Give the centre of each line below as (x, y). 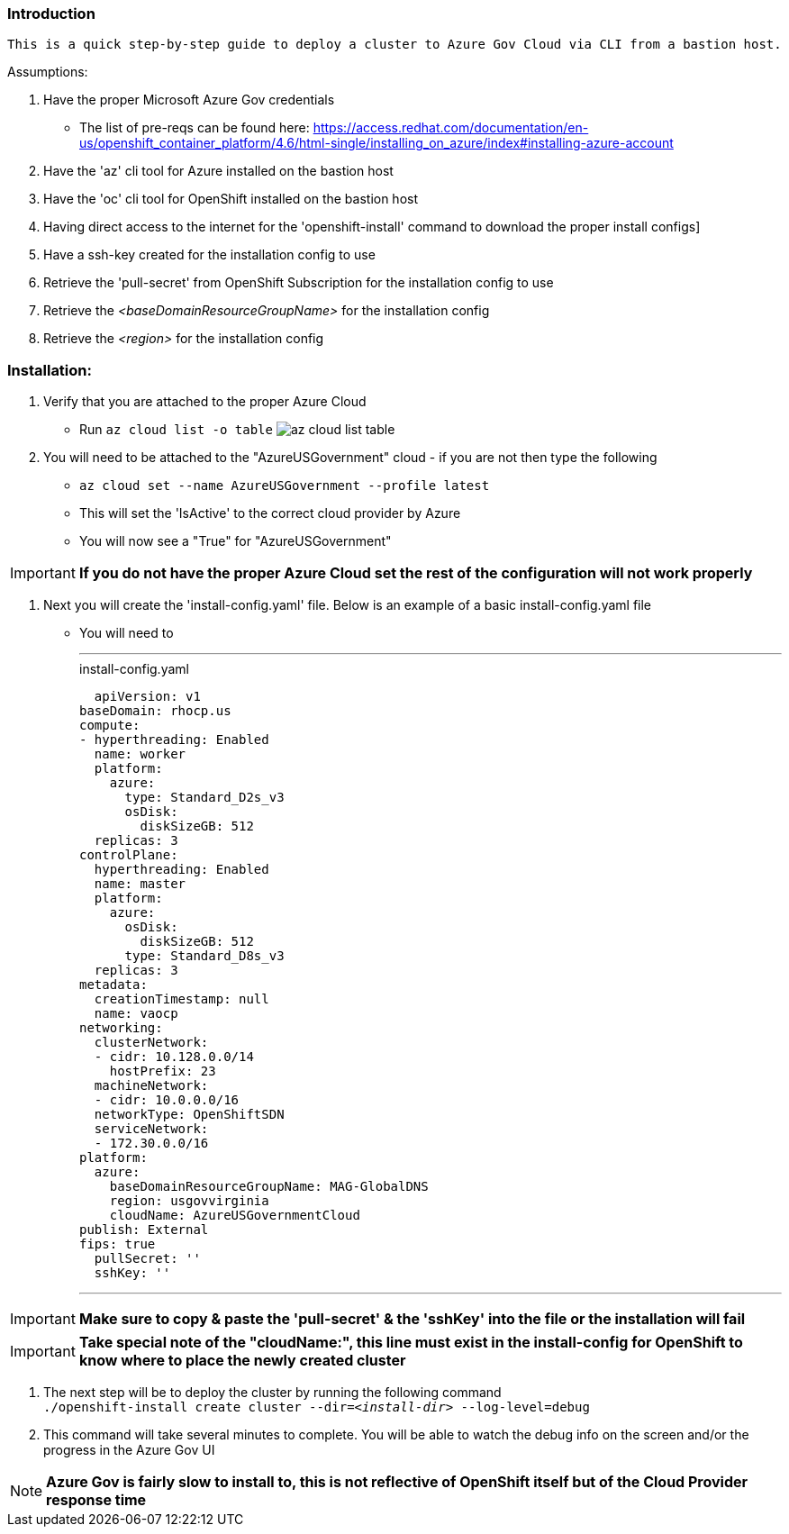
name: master (140, 884)
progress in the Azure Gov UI (129, 1450)
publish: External (144, 1230)
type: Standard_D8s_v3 (204, 956)
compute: (110, 726)
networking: (121, 1028)
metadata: (113, 985)
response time (96, 1500)
